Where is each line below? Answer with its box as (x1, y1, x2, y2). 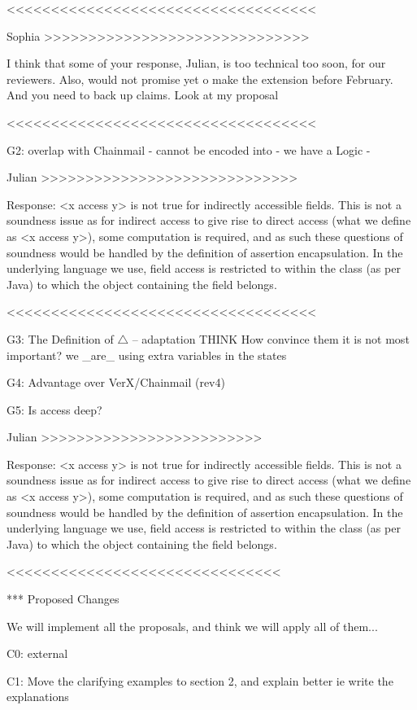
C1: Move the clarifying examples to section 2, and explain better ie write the (7, 672, 393, 689)
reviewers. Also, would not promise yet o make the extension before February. (7, 70, 393, 87)
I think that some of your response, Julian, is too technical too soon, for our (7, 55, 386, 72)
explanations (7, 688, 69, 705)
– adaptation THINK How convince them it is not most (132, 330, 410, 347)
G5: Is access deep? (7, 401, 102, 418)
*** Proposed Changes (7, 590, 119, 607)
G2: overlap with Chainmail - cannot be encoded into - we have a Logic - (7, 141, 371, 158)
